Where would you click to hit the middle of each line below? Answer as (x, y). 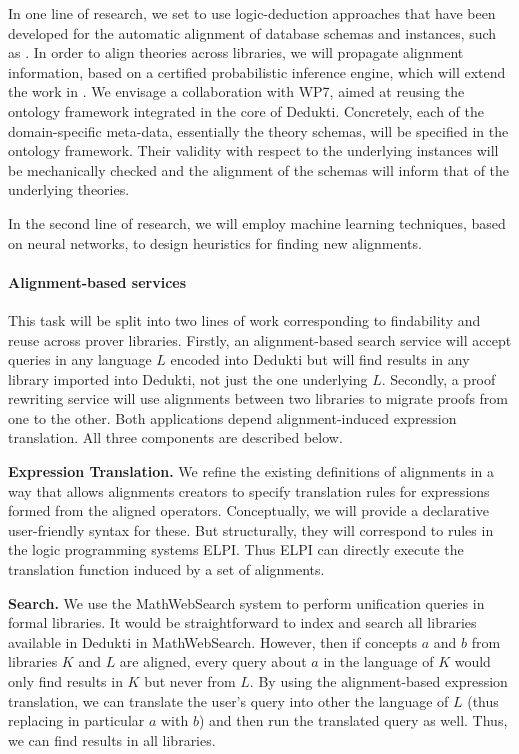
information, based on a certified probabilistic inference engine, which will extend (257, 71)
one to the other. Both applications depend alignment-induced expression (232, 417)
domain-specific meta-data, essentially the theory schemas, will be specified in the (258, 130)
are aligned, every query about (213, 661)
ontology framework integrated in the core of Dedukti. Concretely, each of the (246, 110)
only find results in (65, 681)
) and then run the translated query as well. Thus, (353, 720)
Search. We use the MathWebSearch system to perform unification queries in (246, 602)
